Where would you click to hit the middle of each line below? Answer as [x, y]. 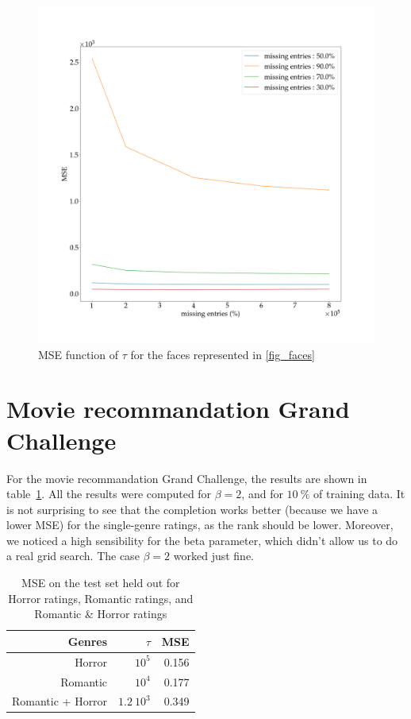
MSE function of [78, 354]
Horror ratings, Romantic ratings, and [101, 598]
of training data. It [359, 494]
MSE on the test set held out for [101, 583]
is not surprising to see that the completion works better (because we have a [192, 509]
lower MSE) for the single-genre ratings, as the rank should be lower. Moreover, [200, 525]
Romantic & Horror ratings [101, 614]
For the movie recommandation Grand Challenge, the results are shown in [187, 478]
